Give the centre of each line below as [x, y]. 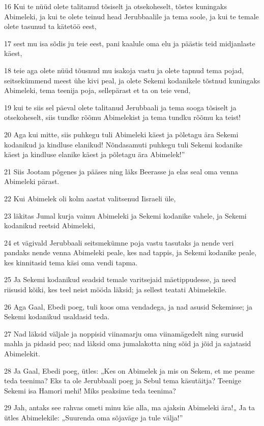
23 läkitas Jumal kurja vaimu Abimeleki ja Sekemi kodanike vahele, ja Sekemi [125, 215]
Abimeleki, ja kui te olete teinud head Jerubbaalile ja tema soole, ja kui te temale [131, 16]
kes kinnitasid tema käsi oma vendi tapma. [71, 262]
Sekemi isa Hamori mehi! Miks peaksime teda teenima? [90, 390]
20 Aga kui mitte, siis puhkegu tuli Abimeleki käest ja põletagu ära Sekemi [121, 134]
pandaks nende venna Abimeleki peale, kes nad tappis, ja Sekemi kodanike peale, [130, 252]
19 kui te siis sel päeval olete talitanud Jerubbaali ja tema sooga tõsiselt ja [120, 107]
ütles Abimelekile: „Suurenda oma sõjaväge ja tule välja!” [94, 417]
